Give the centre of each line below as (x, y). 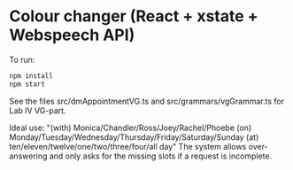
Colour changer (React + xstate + (134, 16)
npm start (27, 84)
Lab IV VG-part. (38, 110)
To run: (22, 59)
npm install (31, 76)
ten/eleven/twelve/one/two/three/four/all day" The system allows (128, 146)
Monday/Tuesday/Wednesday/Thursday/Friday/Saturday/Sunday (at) (134, 137)
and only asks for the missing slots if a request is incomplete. (161, 156)
